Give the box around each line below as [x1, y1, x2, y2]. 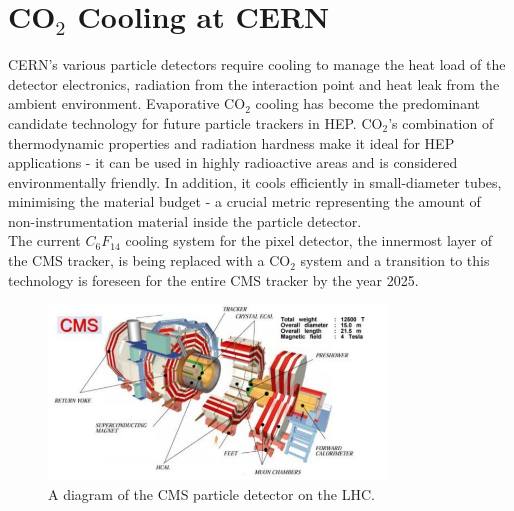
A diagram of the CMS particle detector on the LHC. [48, 484, 375, 505]
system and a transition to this [300, 250, 490, 271]
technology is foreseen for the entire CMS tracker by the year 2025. [8, 269, 419, 290]
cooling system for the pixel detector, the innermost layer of [125, 230, 493, 251]
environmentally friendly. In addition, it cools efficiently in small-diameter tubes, [8, 171, 502, 192]
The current [8, 230, 81, 251]
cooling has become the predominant [255, 93, 480, 114]
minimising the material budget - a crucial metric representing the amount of [8, 191, 481, 212]
